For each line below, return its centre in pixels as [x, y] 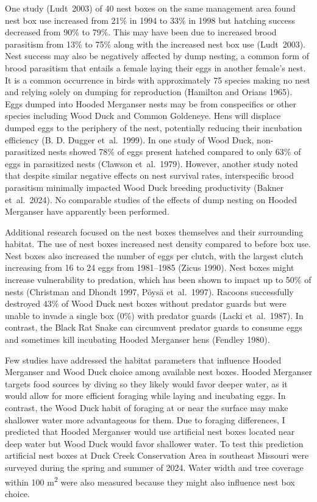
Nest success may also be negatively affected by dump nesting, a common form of [157, 56]
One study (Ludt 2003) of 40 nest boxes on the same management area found [150, 8]
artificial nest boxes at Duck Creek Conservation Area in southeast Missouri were [157, 455]
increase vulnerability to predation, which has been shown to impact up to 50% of [158, 280]
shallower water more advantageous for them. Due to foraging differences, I [145, 419]
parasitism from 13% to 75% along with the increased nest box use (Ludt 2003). [155, 44]
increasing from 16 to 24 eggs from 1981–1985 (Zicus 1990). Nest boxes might [150, 267]
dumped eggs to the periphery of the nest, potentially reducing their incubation [154, 127]
